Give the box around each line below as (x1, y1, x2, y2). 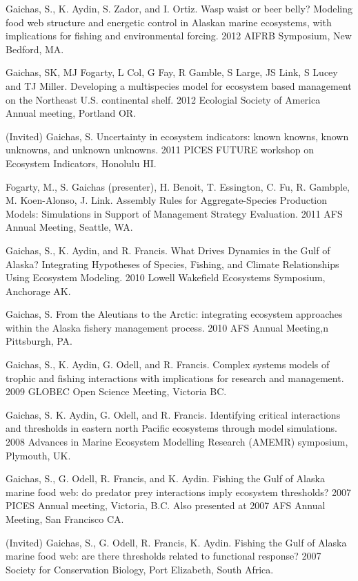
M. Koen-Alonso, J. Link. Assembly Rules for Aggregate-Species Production (6, 193, 328, 207)
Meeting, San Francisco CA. (6, 512, 124, 526)
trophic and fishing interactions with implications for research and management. (6, 370, 344, 385)
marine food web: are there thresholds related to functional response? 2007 (6, 549, 321, 563)
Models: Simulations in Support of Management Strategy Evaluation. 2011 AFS (6, 206, 343, 220)
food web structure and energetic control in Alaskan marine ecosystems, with (6, 15, 332, 29)
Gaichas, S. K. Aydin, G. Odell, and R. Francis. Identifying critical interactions (6, 407, 341, 421)
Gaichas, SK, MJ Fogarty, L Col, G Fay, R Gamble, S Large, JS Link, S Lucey (6, 65, 338, 79)
